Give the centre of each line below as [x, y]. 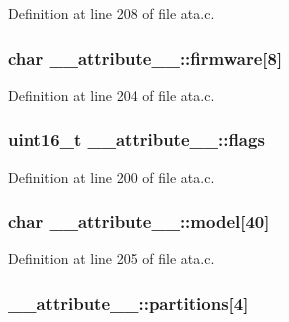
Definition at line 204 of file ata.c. [111, 94]
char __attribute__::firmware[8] [145, 57]
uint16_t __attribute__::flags [136, 139]
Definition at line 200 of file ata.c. [111, 176]
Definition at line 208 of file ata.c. [111, 13]
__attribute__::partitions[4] [128, 302]
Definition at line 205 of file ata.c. [111, 258]
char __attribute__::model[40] [139, 221]
